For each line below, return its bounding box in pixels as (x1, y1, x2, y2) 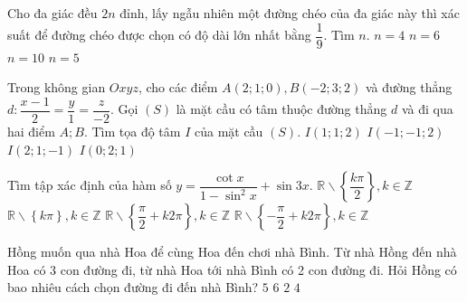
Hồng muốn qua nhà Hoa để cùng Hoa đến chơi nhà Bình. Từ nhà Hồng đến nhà (7, 242, 457, 261)
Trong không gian (7, 78, 106, 97)
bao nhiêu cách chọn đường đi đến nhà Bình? (7, 278, 259, 297)
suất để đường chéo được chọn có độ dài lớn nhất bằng (7, 25, 311, 44)
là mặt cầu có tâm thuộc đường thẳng (176, 99, 387, 118)
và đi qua (401, 99, 453, 118)
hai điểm (7, 121, 55, 140)
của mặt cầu (194, 121, 263, 140)
